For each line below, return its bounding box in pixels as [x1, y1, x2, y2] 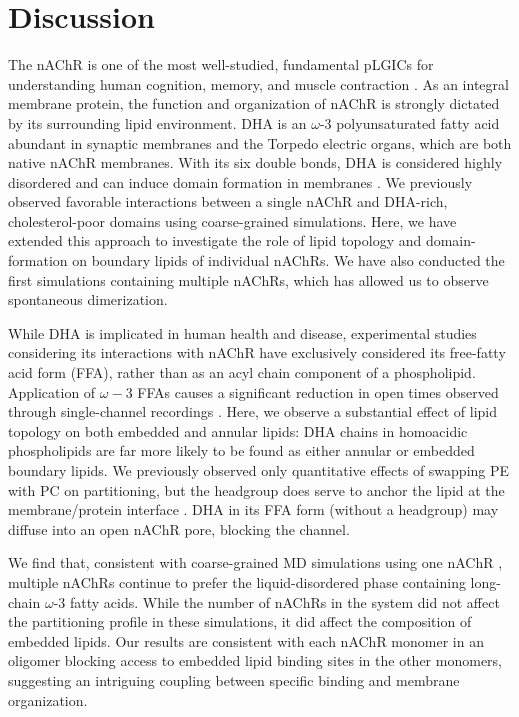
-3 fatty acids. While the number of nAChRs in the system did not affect [53, 591, 500, 612]
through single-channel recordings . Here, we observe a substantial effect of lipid [8, 401, 498, 422]
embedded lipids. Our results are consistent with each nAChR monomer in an [8, 630, 484, 651]
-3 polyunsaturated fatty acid [319, 112, 500, 133]
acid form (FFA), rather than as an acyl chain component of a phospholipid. [8, 362, 476, 383]
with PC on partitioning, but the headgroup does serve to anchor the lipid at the [8, 479, 505, 500]
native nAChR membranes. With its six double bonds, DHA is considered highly [8, 152, 503, 173]
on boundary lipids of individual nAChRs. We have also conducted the [72, 250, 505, 271]
